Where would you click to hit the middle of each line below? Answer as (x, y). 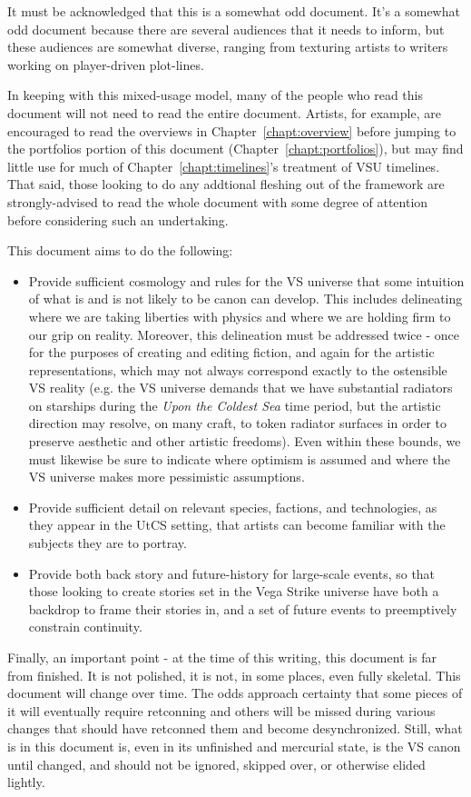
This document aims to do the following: (120, 250)
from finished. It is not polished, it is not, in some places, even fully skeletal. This (234, 675)
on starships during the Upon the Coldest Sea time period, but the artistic (235, 405)
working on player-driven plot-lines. (106, 64)
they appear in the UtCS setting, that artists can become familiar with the (237, 525)
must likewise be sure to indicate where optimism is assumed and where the (239, 458)
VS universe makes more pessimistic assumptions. (167, 477)
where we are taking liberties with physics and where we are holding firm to (240, 316)
